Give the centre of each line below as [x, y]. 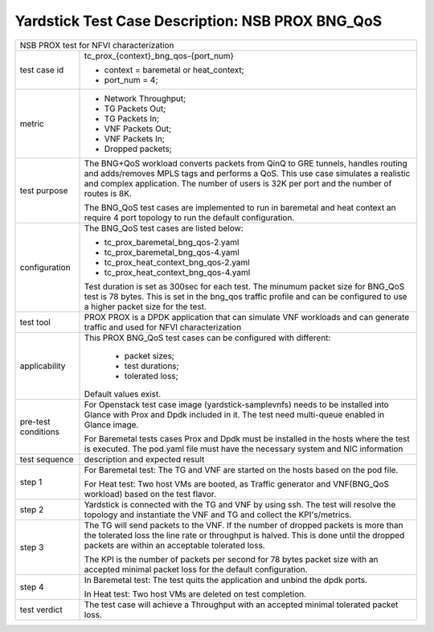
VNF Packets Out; [138, 129]
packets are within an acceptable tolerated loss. [174, 545]
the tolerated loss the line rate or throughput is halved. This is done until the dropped [244, 535]
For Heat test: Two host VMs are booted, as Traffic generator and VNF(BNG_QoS [237, 484]
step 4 [32, 587]
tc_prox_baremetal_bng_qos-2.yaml [172, 242]
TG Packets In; [132, 118]
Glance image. [111, 425]
